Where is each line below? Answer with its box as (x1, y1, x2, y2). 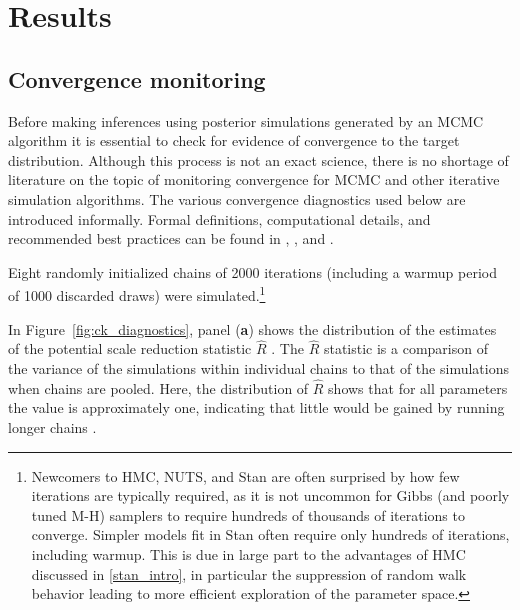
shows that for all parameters (328, 377, 508, 398)
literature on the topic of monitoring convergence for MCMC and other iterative (8, 169, 500, 190)
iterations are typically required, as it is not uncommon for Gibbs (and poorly (31, 485, 510, 506)
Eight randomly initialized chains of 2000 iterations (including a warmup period (8, 261, 498, 282)
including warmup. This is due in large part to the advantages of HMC (31, 543, 466, 564)
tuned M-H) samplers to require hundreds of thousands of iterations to (31, 504, 465, 525)
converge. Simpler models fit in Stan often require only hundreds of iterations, (31, 524, 510, 545)
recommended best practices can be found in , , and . (8, 228, 334, 249)
